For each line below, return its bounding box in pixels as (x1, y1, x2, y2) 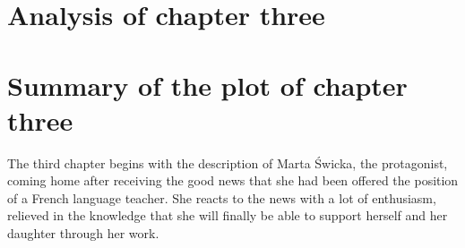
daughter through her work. (7, 224, 159, 243)
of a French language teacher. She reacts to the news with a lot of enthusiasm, (7, 188, 436, 207)
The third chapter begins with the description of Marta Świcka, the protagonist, (7, 153, 448, 172)
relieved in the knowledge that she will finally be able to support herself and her (7, 206, 448, 225)
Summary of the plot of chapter (7, 66, 408, 103)
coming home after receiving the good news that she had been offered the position (7, 171, 459, 190)
